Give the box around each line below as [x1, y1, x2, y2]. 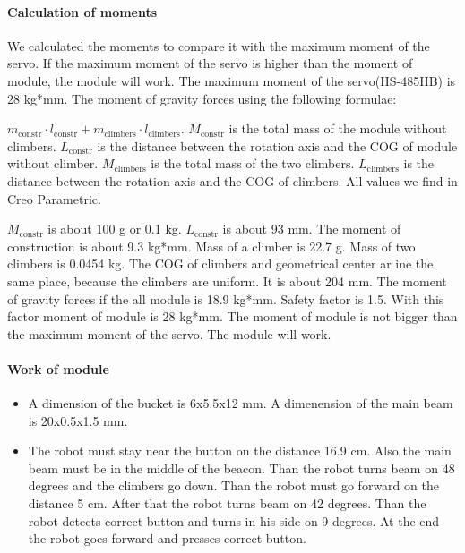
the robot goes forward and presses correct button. [28, 529, 306, 548]
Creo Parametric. [7, 189, 101, 208]
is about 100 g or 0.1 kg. [47, 219, 182, 238]
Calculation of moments [7, 2, 158, 21]
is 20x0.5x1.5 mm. [28, 411, 128, 430]
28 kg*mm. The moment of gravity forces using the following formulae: [7, 89, 397, 107]
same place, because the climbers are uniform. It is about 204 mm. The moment [7, 271, 447, 290]
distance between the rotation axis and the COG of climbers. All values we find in [7, 171, 458, 190]
